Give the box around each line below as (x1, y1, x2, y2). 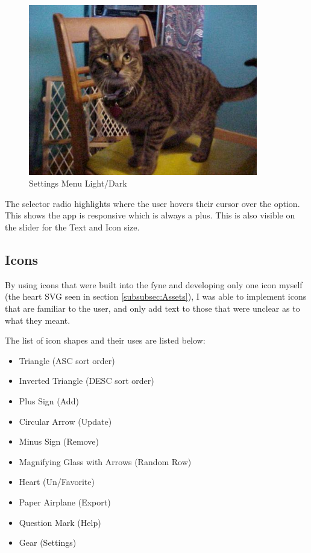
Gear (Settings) (19, 536, 77, 549)
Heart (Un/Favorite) (19, 475, 95, 488)
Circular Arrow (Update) (19, 415, 112, 427)
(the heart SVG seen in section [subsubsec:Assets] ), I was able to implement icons (5, 290, 307, 303)
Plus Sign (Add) (19, 395, 79, 407)
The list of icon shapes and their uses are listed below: (5, 334, 206, 347)
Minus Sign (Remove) (19, 435, 99, 448)
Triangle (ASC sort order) (19, 354, 115, 366)
